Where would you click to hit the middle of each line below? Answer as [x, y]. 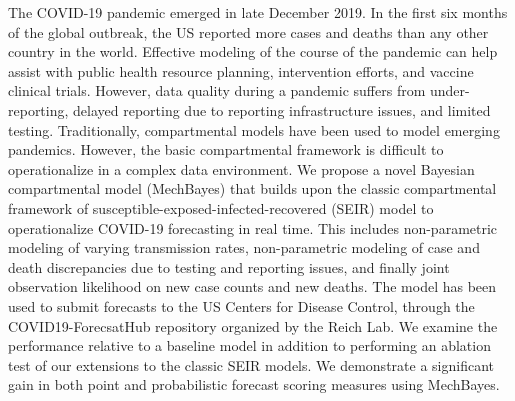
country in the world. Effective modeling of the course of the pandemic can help [253, 51]
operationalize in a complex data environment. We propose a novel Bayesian [241, 168]
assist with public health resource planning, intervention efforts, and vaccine [241, 70]
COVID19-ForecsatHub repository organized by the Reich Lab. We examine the [253, 325]
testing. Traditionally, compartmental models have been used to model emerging [254, 129]
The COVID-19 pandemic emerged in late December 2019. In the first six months [258, 12]
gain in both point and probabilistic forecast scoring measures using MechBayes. [254, 384]
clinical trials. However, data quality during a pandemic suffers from [217, 90]
